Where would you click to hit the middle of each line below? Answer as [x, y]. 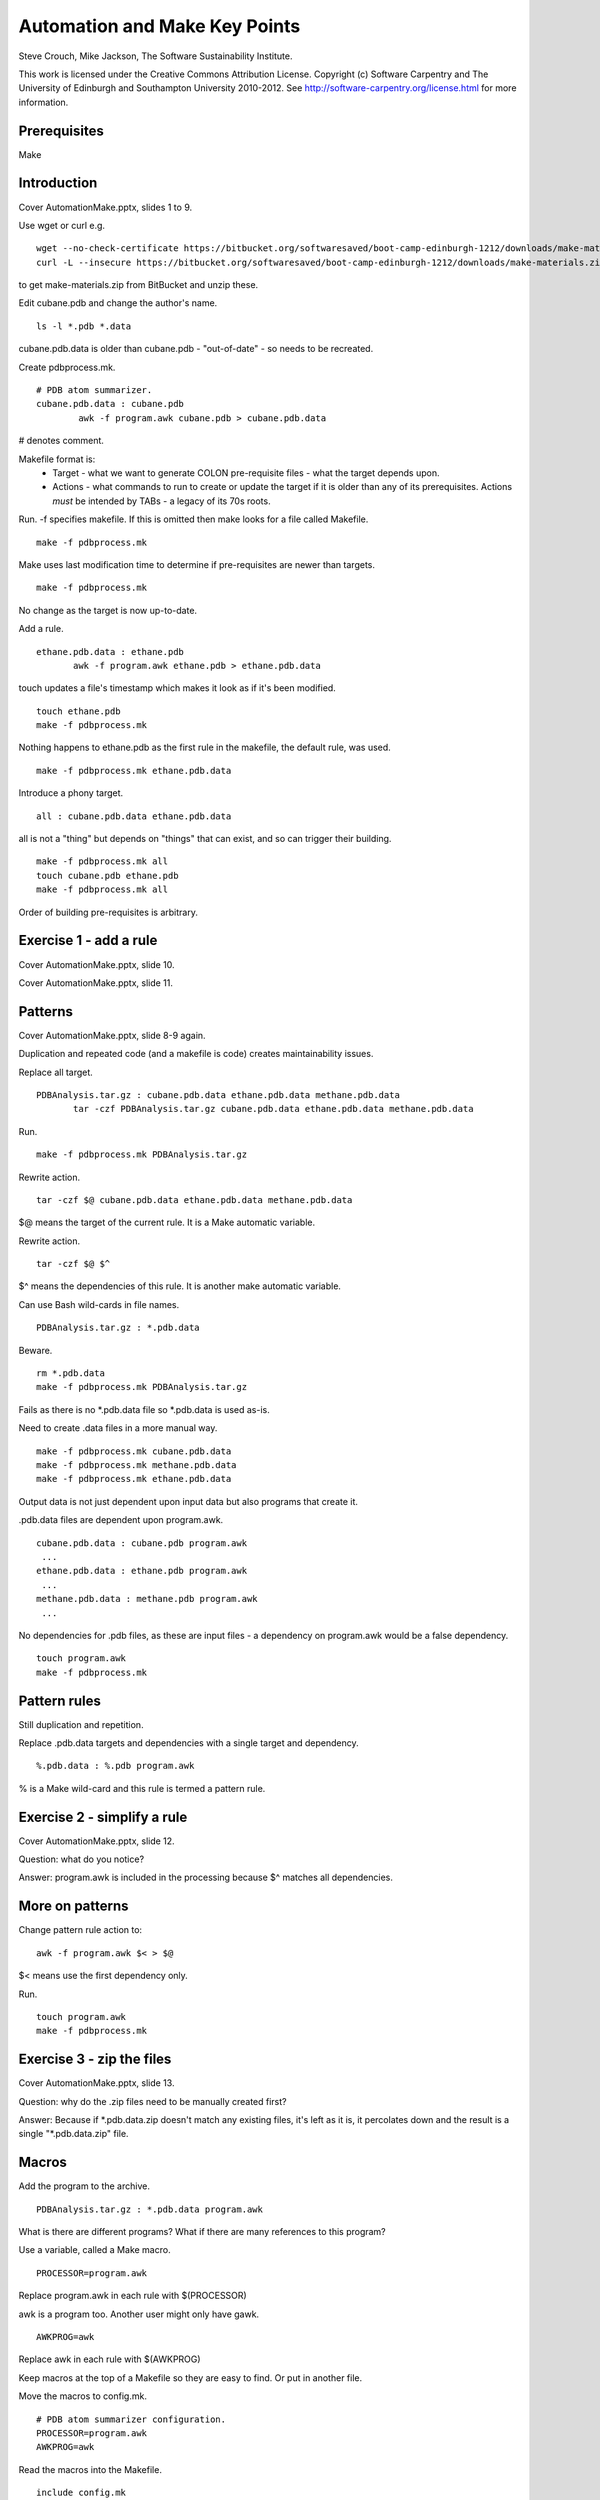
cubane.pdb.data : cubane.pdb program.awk [142, 1543]
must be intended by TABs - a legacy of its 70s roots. [161, 501]
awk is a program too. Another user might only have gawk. [139, 2314]
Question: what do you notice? [81, 1859]
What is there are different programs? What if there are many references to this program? [202, 2232]
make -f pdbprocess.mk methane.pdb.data [136, 1465]
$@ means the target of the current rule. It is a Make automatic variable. [166, 1222]
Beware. [35, 1350]
